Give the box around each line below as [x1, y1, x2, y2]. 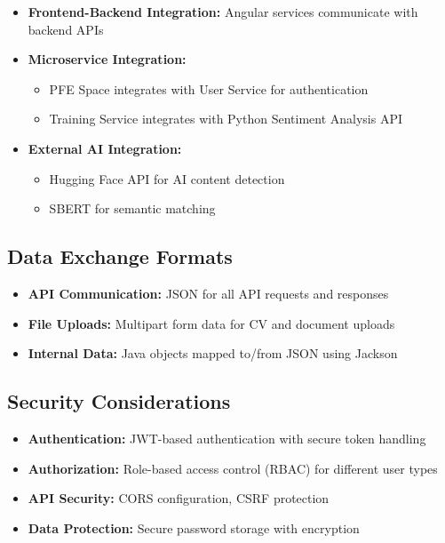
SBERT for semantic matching [49, 199, 216, 218]
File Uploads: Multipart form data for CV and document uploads [28, 314, 395, 332]
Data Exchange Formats [7, 243, 233, 270]
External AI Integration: [28, 139, 182, 157]
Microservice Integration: [28, 50, 187, 68]
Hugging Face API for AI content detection [49, 169, 285, 188]
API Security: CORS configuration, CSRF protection [28, 489, 330, 507]
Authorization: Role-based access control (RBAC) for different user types [28, 459, 438, 477]
